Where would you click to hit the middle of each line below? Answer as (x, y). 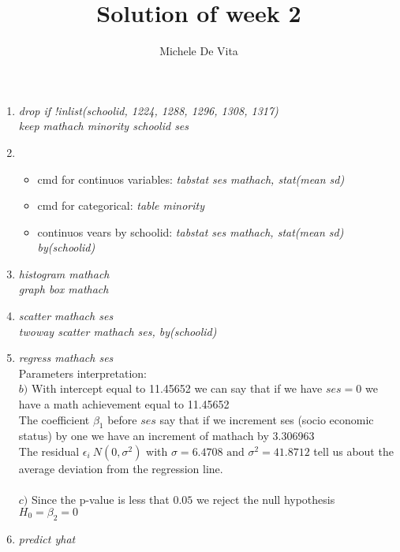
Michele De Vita (199, 51)
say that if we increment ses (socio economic (267, 419)
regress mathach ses (66, 358)
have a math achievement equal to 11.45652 (124, 404)
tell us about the (353, 451)
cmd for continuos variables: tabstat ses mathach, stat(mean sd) (191, 179)
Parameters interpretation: (83, 373)
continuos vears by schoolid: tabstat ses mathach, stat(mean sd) (191, 231)
